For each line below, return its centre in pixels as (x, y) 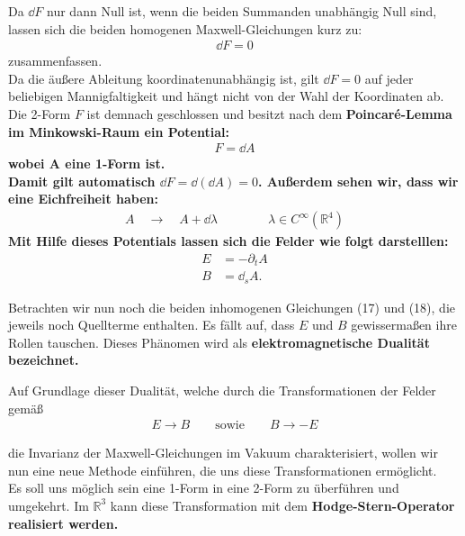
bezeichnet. (44, 360)
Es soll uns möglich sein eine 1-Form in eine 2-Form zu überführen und (204, 488)
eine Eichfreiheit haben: (83, 199)
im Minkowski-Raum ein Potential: (119, 131)
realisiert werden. (63, 523)
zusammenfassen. (55, 61)
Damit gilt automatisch (82, 181)
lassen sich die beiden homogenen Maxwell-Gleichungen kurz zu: (185, 28)
